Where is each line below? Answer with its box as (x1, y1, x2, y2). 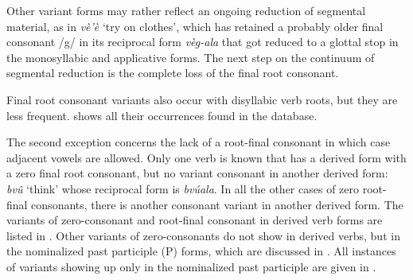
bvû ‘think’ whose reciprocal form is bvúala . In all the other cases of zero (6, 180, 360, 196)
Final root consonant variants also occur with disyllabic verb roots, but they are (6, 91, 398, 107)
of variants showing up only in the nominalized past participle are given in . (6, 258, 376, 274)
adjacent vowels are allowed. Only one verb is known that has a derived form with (6, 149, 407, 165)
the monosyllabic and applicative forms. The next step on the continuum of (6, 49, 375, 65)
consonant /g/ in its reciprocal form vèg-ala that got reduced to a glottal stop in (6, 33, 399, 50)
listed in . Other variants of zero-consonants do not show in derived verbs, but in (6, 227, 400, 243)
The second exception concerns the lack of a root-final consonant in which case (6, 134, 391, 150)
